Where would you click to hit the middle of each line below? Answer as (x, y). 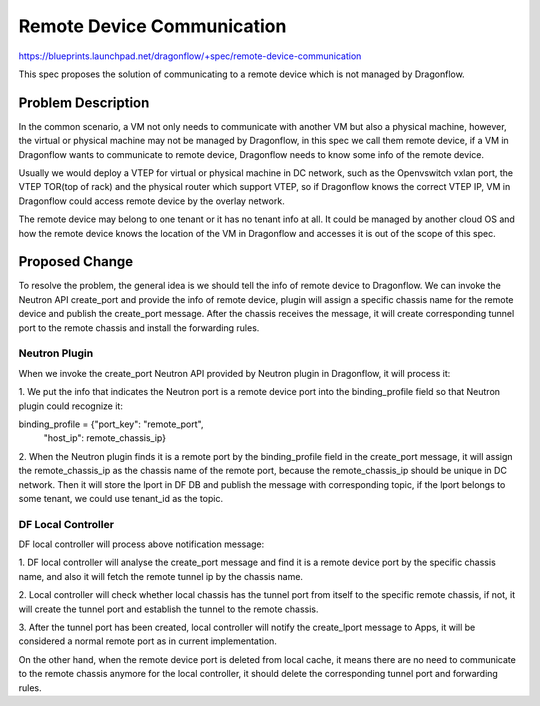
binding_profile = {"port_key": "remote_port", (111, 424)
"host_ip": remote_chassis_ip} (105, 438)
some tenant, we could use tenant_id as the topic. (121, 498)
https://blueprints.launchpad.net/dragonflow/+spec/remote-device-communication (190, 56)
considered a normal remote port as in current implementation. (147, 641)
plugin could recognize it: (71, 406)
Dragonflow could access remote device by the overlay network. (151, 201)
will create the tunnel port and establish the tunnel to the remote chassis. (168, 609)
